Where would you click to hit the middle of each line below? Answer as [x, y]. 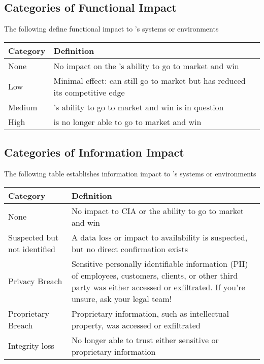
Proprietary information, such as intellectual [150, 313]
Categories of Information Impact [94, 152]
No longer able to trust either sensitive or [145, 340]
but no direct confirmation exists [130, 249]
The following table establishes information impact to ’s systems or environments [130, 173]
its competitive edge [89, 92]
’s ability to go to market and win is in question [139, 107]
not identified [32, 249]
